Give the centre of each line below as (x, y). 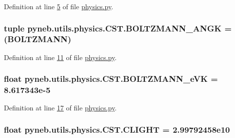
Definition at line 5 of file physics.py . (59, 6)
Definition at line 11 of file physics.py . (60, 57)
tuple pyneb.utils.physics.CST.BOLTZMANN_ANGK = (118, 28)
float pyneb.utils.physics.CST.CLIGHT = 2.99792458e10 (117, 129)
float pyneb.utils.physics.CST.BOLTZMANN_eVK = (111, 79)
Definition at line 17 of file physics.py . (60, 108)
